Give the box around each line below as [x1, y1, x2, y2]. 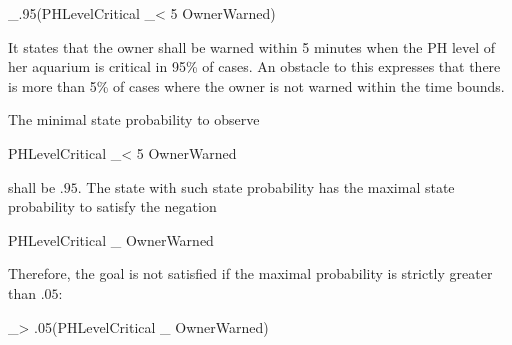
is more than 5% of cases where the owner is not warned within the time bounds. [8, 75, 505, 96]
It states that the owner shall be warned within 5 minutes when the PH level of [8, 36, 496, 57]
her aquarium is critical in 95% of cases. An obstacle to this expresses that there [8, 56, 501, 77]
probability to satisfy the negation [8, 196, 217, 217]
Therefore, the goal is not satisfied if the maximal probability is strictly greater [8, 263, 493, 284]
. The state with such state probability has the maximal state [77, 176, 455, 197]
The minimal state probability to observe [8, 109, 260, 130]
